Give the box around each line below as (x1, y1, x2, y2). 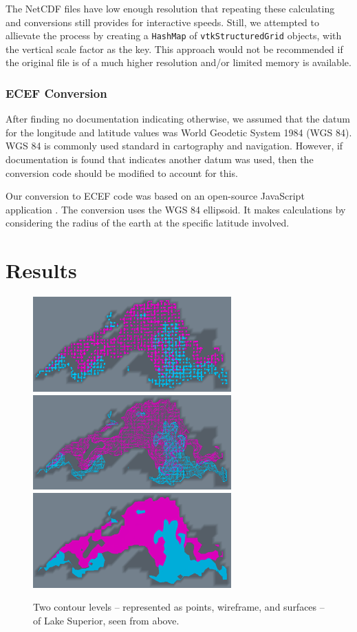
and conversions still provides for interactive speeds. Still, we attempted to (6, 14, 319, 29)
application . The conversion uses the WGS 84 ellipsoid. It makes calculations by (6, 202, 346, 216)
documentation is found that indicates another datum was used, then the (6, 152, 314, 167)
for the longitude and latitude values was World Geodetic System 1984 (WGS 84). (6, 125, 352, 139)
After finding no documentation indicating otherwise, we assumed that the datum (6, 112, 350, 126)
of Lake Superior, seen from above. (33, 613, 180, 627)
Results (6, 256, 77, 284)
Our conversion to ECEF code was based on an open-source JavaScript (6, 189, 305, 203)
